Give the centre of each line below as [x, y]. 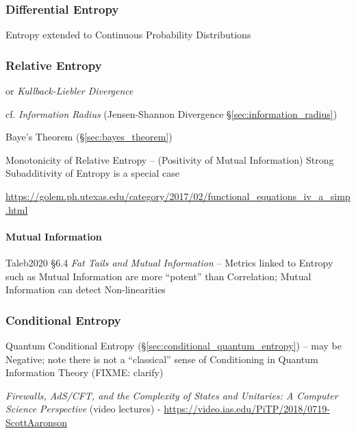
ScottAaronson [36, 422]
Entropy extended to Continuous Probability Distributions [128, 35]
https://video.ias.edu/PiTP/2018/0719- [247, 409]
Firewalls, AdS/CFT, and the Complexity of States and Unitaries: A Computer [172, 395]
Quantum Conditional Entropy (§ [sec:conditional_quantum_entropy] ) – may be [174, 345]
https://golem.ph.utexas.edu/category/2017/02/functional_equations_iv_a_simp [178, 196]
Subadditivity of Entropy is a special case [93, 173]
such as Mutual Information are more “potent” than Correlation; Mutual [158, 276]
